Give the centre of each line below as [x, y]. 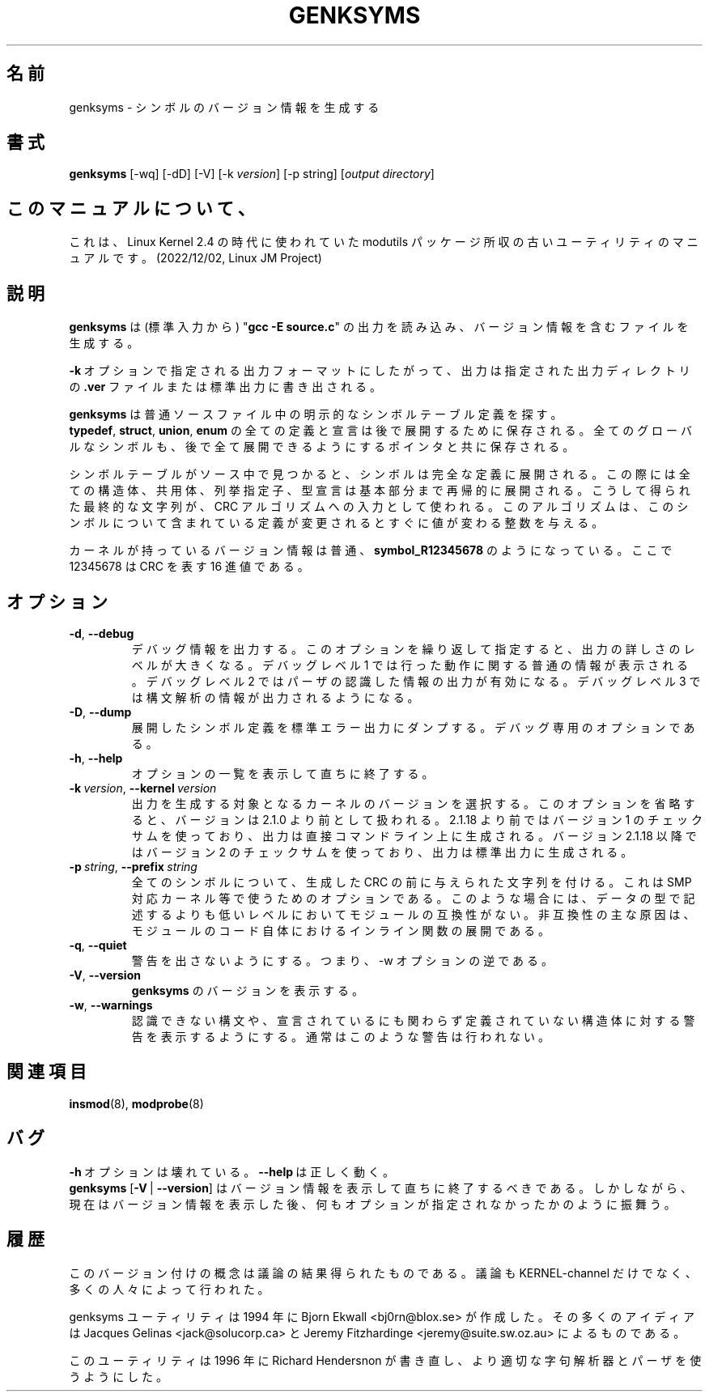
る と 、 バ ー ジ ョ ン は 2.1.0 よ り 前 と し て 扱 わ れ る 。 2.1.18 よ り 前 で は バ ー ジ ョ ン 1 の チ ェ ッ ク [417, 819]
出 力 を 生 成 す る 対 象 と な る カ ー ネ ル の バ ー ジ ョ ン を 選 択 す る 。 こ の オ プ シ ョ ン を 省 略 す [413, 803]
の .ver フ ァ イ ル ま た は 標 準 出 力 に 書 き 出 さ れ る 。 [225, 387]
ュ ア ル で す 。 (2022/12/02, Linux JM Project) [195, 258]
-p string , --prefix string [133, 866]
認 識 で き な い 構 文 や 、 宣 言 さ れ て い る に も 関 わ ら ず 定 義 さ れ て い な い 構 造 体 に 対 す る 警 [413, 1020]
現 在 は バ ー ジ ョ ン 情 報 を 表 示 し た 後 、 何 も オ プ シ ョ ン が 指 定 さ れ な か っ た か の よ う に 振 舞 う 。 [372, 1204]
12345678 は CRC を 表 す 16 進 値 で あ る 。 [189, 567]
